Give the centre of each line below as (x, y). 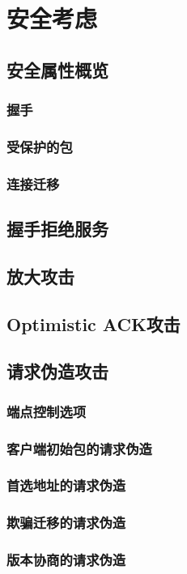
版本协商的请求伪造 (66, 560)
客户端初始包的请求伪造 (79, 448)
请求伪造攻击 (57, 371)
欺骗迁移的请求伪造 (66, 523)
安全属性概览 (57, 69)
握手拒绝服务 (57, 229)
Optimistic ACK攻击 (93, 323)
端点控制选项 (47, 411)
